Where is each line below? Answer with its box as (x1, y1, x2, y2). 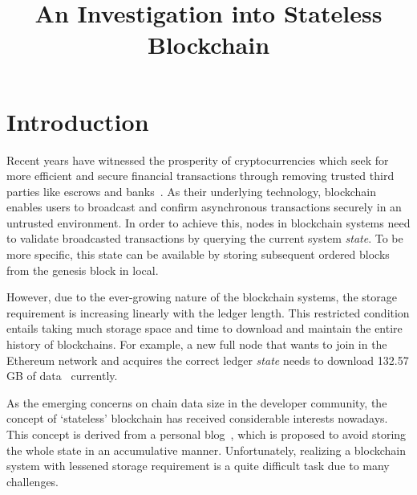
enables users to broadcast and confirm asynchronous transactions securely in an (6, 198, 402, 215)
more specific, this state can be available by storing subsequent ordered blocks (6, 246, 390, 263)
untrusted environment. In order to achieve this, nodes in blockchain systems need (6, 214, 411, 231)
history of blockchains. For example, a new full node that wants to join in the (6, 336, 387, 353)
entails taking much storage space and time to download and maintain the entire (6, 320, 403, 337)
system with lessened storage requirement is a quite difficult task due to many (6, 457, 390, 474)
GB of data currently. (6, 367, 118, 384)
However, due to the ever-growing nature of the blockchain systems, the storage (6, 288, 397, 305)
